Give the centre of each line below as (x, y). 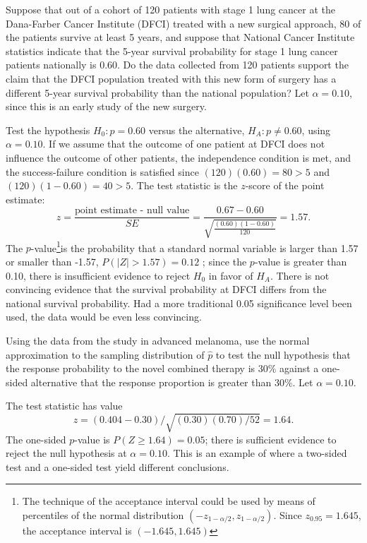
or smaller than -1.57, (52, 262)
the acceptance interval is (77, 530)
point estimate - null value (132, 211)
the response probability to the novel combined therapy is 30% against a (162, 368)
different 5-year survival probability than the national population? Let (157, 92)
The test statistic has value (64, 406)
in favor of (231, 275)
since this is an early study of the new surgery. (106, 106)
